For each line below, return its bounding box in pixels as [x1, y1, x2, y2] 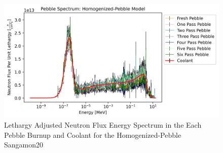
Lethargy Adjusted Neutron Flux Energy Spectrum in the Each [4, 120, 202, 130]
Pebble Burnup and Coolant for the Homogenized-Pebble [4, 129, 181, 140]
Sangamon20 [4, 139, 44, 150]
